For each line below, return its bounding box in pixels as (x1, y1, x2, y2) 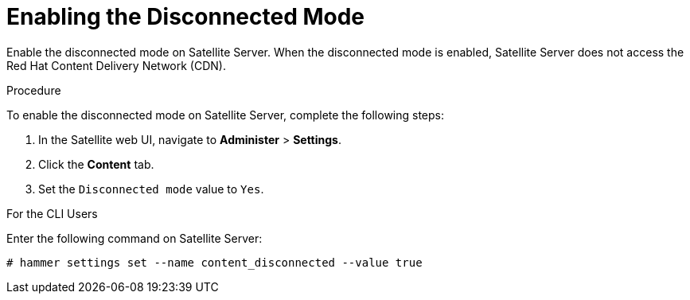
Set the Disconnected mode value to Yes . (38, 181, 264, 196)
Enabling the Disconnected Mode (6, 3, 365, 30)
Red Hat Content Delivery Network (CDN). (6, 58, 226, 72)
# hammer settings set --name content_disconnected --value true (6, 255, 423, 269)
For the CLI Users (6, 206, 98, 220)
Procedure (6, 83, 61, 97)
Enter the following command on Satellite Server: (6, 231, 263, 245)
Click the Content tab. (38, 157, 154, 171)
